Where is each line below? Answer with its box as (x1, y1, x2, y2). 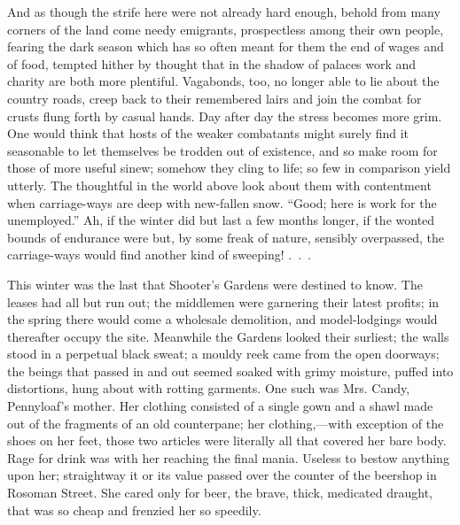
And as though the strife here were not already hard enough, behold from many (7, 3, 441, 20)
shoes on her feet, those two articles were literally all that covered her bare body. (7, 431, 447, 450)
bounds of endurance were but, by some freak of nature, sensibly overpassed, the (7, 228, 444, 246)
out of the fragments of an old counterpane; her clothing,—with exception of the (7, 413, 444, 432)
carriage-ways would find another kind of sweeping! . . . (7, 245, 311, 264)
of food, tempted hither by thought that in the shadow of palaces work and (7, 54, 417, 73)
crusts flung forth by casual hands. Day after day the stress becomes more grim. (7, 106, 442, 125)
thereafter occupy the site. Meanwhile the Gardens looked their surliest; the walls (7, 327, 449, 345)
